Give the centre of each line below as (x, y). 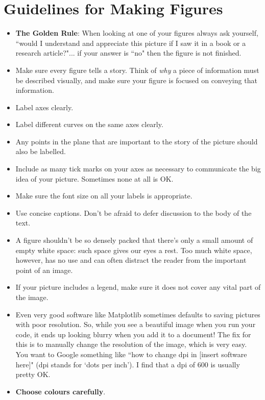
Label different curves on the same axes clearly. (89, 124)
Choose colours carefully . (61, 391)
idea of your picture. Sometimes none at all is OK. (94, 178)
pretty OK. (33, 374)
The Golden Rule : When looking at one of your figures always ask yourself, (137, 33)
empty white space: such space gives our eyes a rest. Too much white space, (134, 250)
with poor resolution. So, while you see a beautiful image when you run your (136, 324)
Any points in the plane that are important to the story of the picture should (137, 141)
